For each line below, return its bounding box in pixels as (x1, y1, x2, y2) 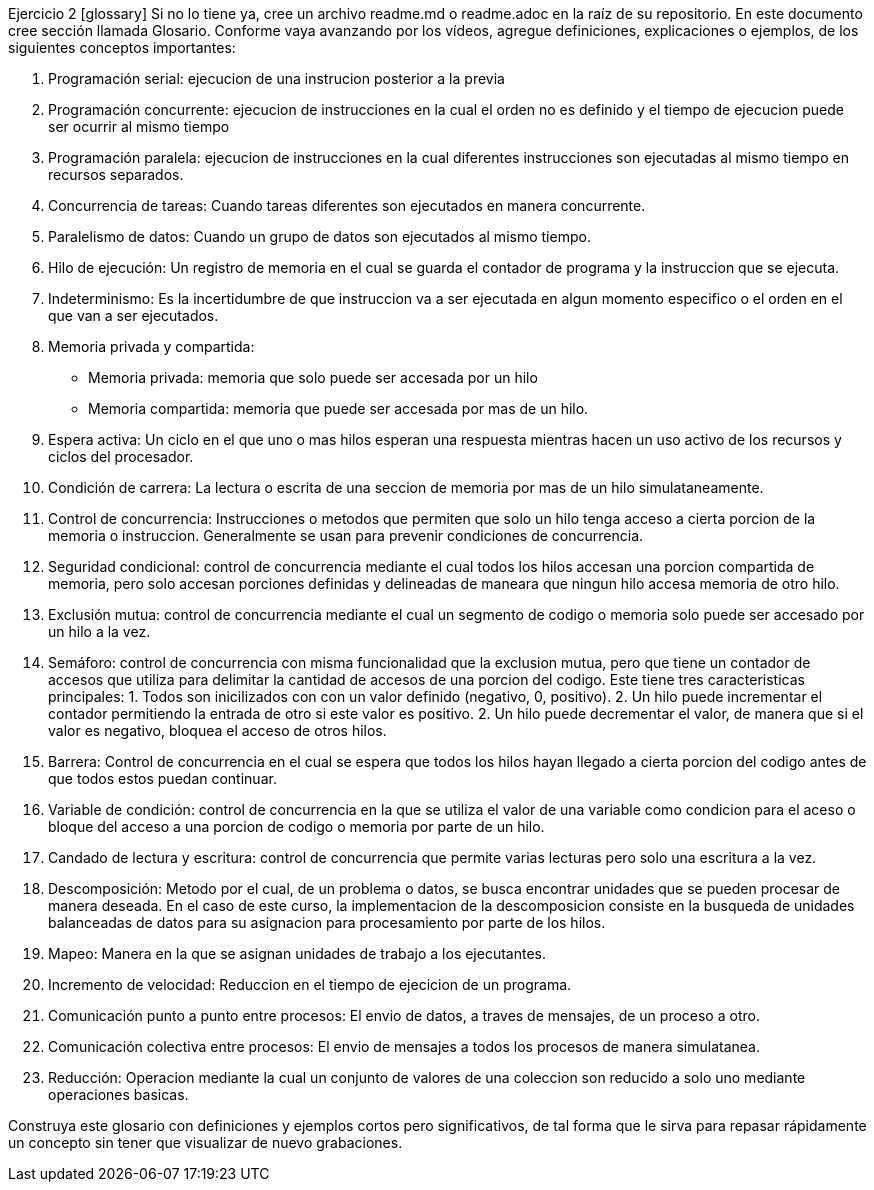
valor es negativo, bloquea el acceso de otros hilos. (48, 722, 387, 739)
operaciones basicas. (48, 1086, 189, 1103)
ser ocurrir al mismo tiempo (48, 118, 230, 135)
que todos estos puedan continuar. (48, 770, 277, 787)
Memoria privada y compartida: (48, 338, 255, 355)
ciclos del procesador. (48, 448, 194, 465)
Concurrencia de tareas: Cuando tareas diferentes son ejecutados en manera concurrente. (48, 197, 646, 214)
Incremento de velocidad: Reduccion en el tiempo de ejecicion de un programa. (48, 976, 572, 993)
